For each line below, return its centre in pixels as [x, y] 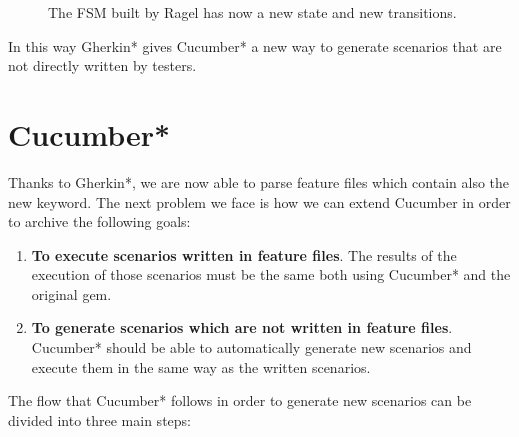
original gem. [71, 293]
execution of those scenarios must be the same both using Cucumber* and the [271, 274]
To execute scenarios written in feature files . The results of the [244, 254]
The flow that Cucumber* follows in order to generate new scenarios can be [240, 400]
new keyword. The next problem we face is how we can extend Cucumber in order [259, 201]
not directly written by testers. [102, 65]
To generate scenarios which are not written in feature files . [242, 327]
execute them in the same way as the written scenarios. [201, 366]
